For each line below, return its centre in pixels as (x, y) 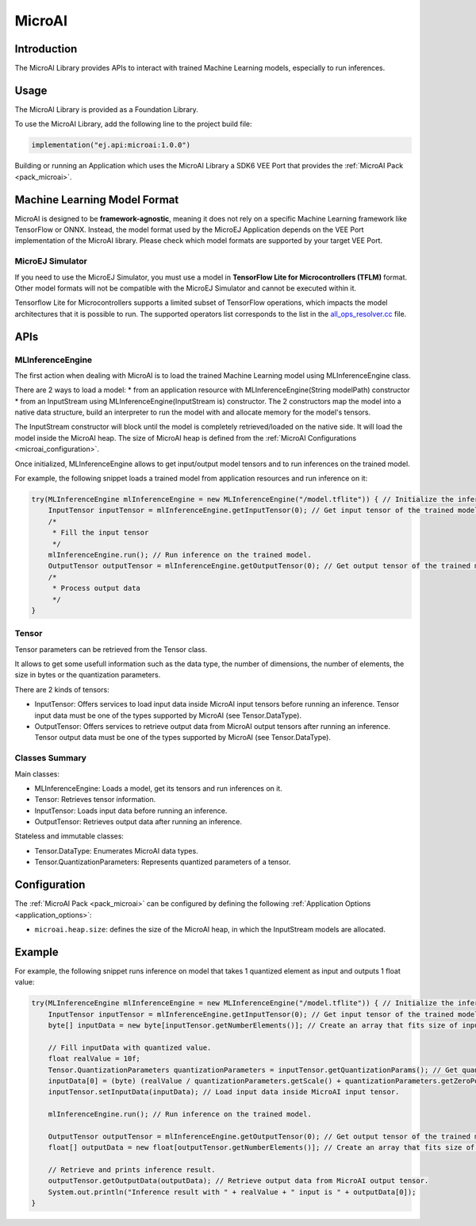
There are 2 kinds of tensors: (62, 689)
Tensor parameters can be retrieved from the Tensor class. (111, 649)
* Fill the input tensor (100, 533)
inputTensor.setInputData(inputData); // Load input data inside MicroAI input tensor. (224, 1092)
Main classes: (37, 773)
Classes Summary (51, 758)
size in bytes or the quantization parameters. (88, 675)
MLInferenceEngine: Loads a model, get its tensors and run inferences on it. (159, 788)
